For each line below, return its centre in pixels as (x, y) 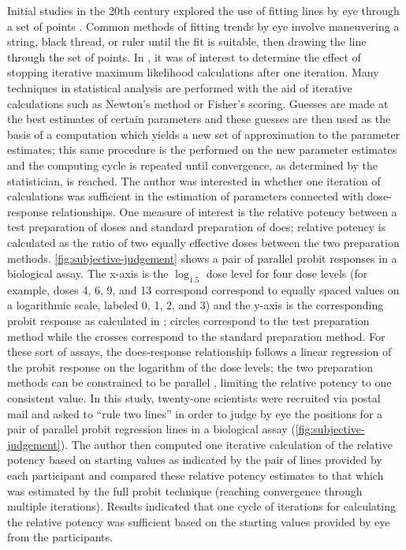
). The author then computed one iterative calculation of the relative (226, 444)
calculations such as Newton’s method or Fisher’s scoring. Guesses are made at (198, 103)
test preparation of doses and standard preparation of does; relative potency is (197, 227)
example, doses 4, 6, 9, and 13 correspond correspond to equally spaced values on (203, 289)
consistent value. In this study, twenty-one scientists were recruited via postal (194, 398)
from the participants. (60, 537)
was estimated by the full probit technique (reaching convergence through (185, 490)
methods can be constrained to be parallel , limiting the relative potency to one (199, 382)
